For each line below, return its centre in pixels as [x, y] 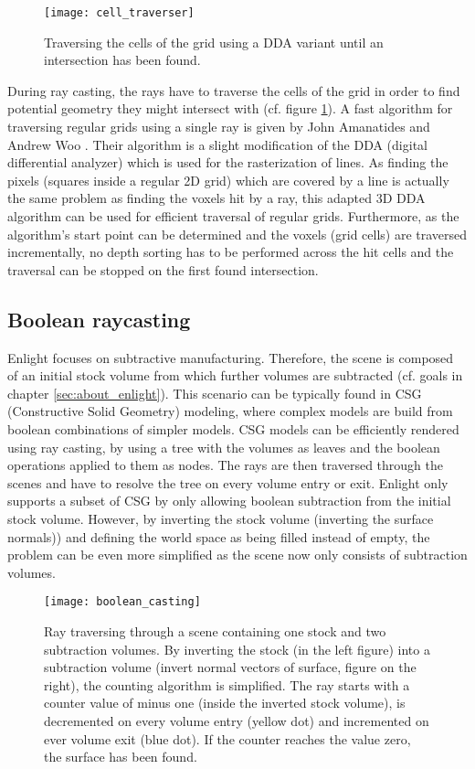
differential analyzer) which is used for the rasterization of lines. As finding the [228, 162]
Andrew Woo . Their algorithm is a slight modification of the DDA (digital [217, 144]
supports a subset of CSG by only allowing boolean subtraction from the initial [229, 501]
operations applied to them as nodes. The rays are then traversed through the [226, 465]
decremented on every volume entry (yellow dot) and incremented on [237, 720]
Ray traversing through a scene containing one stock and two [215, 630]
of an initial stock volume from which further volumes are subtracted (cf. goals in [235, 375]
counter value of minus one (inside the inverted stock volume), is [225, 703]
